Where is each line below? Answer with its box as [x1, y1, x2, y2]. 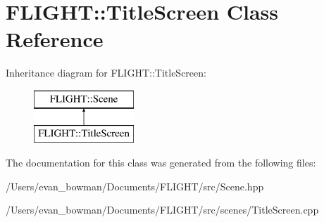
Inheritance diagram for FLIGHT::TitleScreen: [6, 65, 206, 80]
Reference [6, 25, 104, 53]
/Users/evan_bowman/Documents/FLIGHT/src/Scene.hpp [6, 178, 264, 193]
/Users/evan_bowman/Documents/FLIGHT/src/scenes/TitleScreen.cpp [6, 202, 319, 217]
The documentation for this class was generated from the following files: [6, 155, 316, 170]
